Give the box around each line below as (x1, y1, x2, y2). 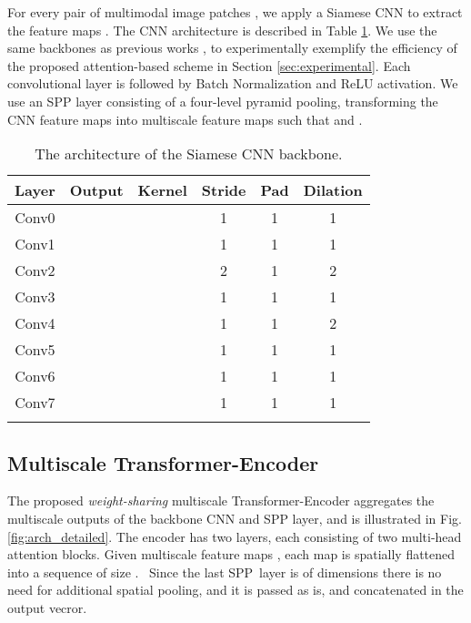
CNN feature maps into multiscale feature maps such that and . (7, 109, 363, 128)
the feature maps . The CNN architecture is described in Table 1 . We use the (7, 20, 437, 39)
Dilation (303, 179, 363, 201)
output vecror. (7, 597, 87, 617)
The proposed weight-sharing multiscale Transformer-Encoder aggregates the (7, 491, 435, 510)
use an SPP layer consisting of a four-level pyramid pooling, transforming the (7, 91, 438, 110)
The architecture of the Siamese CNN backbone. (35, 143, 343, 165)
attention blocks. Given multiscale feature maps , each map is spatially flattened (7, 545, 456, 564)
